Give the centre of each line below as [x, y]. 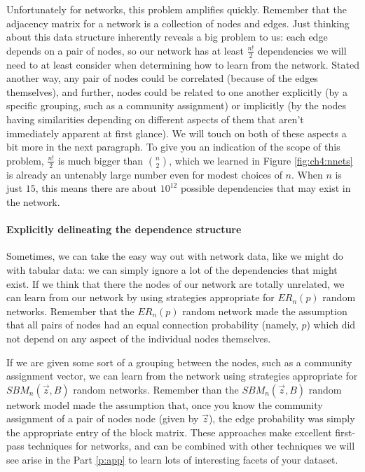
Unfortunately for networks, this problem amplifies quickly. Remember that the [177, 9]
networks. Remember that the [70, 311]
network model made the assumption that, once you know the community [165, 404]
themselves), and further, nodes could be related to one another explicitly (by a [177, 91]
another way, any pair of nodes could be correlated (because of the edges [162, 78]
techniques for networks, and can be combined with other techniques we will [191, 446]
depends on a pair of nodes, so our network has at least [125, 50]
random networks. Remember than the [156, 389]
